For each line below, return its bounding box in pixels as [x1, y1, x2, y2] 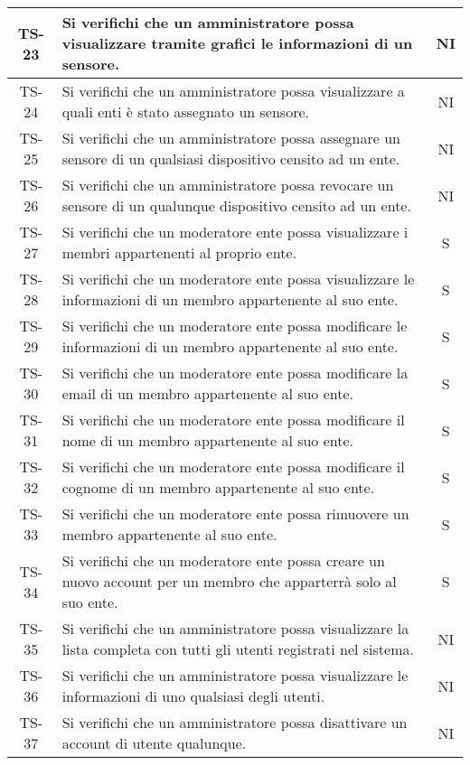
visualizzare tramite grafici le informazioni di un [61, 33, 413, 53]
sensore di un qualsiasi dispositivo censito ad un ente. [61, 148, 400, 169]
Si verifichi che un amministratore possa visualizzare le [61, 665, 409, 686]
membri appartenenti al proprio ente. [61, 242, 296, 263]
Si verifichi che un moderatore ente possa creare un [61, 550, 385, 571]
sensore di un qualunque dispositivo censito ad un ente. [61, 195, 411, 216]
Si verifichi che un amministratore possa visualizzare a [61, 80, 405, 101]
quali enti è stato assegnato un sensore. [61, 101, 309, 122]
